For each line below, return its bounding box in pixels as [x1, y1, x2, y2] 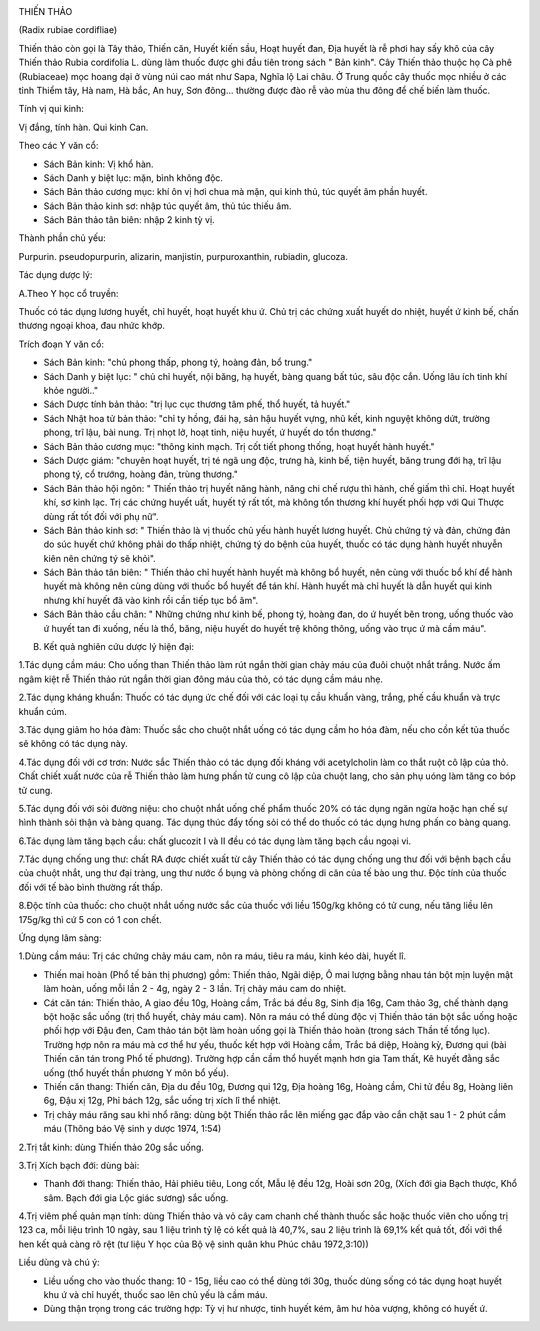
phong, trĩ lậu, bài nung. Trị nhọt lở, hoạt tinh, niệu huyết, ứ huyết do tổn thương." [43, 426, 377, 439]
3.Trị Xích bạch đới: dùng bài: [18, 1159, 140, 1171]
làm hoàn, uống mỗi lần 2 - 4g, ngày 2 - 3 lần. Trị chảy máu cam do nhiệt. [43, 983, 347, 995]
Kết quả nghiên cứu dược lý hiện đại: [43, 641, 195, 653]
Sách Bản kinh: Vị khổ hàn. [43, 158, 154, 170]
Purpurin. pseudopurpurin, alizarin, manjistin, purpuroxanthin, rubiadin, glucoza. [18, 250, 349, 262]
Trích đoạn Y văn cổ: [18, 338, 105, 350]
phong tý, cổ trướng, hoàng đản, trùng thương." [43, 468, 239, 480]
